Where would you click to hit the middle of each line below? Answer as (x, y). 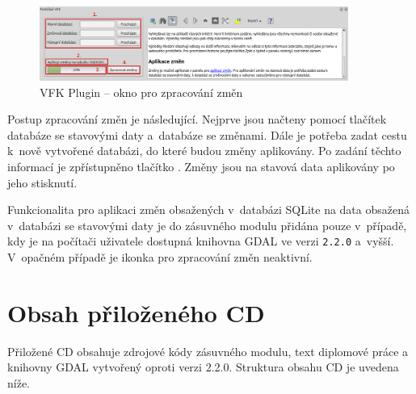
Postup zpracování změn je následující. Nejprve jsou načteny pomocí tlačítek (197, 119)
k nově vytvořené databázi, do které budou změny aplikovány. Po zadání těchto (204, 151)
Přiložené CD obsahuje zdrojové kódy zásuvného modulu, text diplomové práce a (208, 351)
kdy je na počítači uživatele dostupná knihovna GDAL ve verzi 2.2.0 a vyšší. (201, 241)
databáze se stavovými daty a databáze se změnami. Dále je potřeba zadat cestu (207, 134)
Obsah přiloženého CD (136, 312)
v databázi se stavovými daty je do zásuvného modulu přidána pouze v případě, (207, 225)
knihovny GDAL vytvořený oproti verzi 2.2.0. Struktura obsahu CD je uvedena (203, 367)
